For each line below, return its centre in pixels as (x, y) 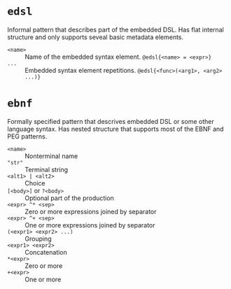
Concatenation (46, 252)
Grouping (38, 239)
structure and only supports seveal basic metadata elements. (96, 37)
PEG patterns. (27, 136)
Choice (35, 183)
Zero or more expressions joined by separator (91, 211)
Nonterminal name (51, 156)
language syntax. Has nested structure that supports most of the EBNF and (115, 129)
